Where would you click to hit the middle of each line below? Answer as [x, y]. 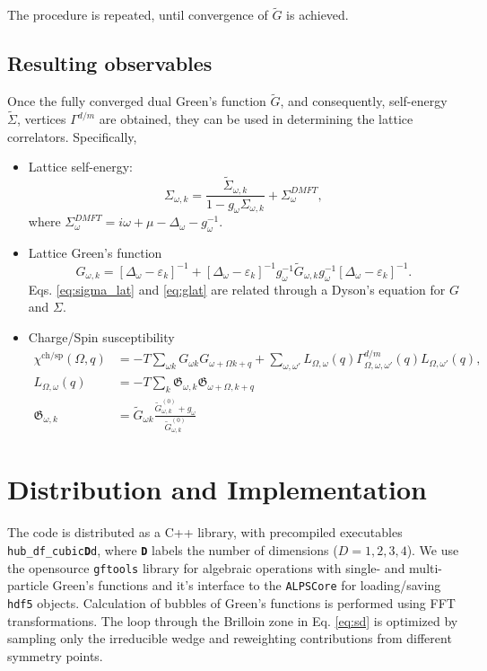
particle [28, 585]
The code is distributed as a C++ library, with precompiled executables [205, 532]
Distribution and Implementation [217, 489]
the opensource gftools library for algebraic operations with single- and [206, 567]
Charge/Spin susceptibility [101, 336]
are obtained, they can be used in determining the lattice [256, 119]
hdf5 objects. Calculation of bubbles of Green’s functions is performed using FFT [231, 602]
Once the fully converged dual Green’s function [137, 101]
